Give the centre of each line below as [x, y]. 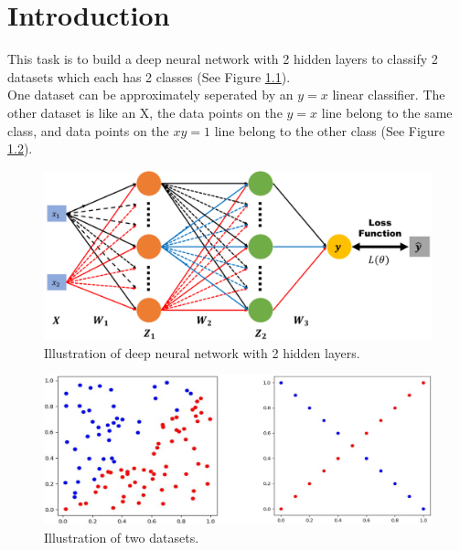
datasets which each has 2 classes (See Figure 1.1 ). [149, 76]
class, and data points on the [88, 130]
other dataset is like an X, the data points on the [145, 112]
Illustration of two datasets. [122, 537]
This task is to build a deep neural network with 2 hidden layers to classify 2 [223, 59]
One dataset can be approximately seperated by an [150, 95]
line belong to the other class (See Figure [330, 130]
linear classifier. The [389, 95]
